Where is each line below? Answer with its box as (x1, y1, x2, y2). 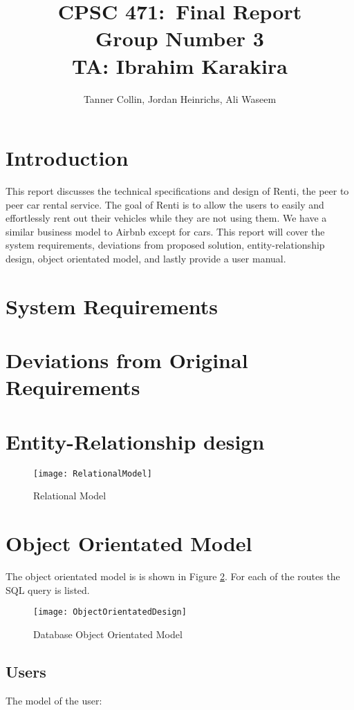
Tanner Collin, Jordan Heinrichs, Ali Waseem (83, 91, 277, 106)
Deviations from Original (6, 346, 248, 374)
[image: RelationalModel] (33, 468, 152, 479)
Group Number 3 (95, 24, 264, 52)
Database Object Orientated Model (33, 626, 183, 641)
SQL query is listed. (6, 582, 90, 597)
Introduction (6, 144, 129, 172)
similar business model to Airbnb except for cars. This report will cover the (6, 224, 325, 238)
